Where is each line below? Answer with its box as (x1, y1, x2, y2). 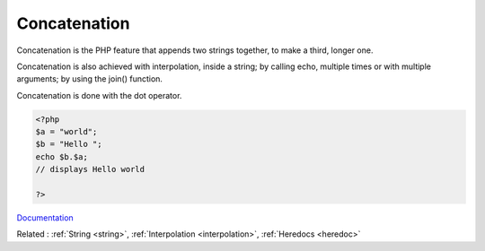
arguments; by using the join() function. (16, 74, 163, 84)
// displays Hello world (35, 164, 145, 175)
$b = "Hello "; (35, 139, 102, 150)
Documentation (16, 212, 74, 223)
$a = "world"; (35, 126, 98, 137)
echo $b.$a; (35, 151, 89, 161)
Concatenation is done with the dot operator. (16, 90, 182, 100)
